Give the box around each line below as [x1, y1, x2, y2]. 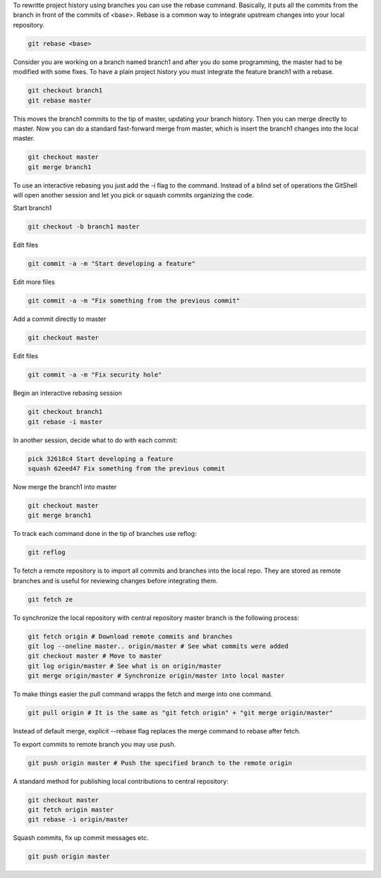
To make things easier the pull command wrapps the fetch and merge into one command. [13, 690, 273, 698]
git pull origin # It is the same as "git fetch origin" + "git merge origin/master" [28, 709, 333, 717]
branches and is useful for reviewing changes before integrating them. [13, 576, 218, 585]
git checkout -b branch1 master [28, 223, 140, 231]
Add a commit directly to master [13, 315, 107, 324]
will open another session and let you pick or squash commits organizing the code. [13, 191, 254, 200]
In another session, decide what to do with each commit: [13, 436, 178, 444]
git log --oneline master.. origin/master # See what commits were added [28, 642, 289, 650]
